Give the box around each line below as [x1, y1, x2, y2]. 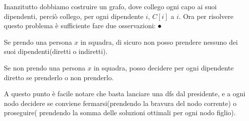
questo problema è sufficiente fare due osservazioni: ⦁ [4, 20, 162, 31]
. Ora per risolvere [179, 11, 233, 21]
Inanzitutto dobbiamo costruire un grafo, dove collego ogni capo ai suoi [4, 1, 217, 11]
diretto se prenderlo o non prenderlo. [4, 72, 114, 82]
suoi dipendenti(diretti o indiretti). [4, 46, 108, 56]
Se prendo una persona [4, 36, 72, 47]
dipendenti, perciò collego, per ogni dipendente [4, 11, 144, 21]
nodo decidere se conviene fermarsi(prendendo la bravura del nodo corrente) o [4, 98, 237, 108]
